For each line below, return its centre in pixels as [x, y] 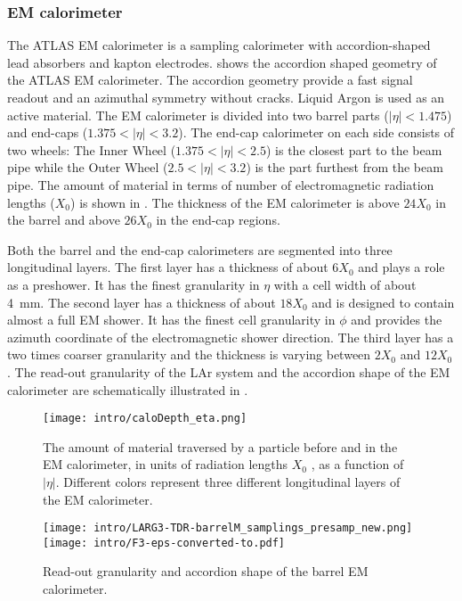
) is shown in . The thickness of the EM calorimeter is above [235, 202]
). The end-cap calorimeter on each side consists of [316, 132]
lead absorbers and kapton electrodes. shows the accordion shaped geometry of [222, 62]
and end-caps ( [48, 132]
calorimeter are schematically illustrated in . [128, 389]
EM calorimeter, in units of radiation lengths [166, 464]
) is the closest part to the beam [354, 149]
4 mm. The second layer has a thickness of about [142, 302]
